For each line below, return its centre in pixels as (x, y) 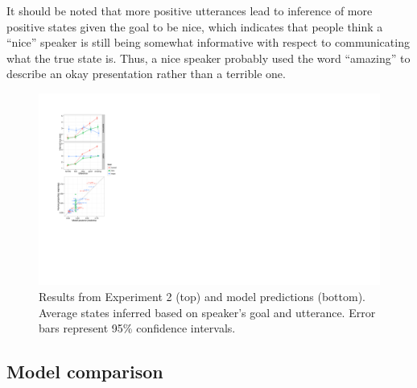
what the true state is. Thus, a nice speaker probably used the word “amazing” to (208, 58)
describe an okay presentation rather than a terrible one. (146, 74)
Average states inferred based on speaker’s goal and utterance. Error (207, 312)
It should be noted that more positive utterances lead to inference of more (190, 10)
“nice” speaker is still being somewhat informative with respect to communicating (208, 42)
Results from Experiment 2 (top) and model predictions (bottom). (202, 297)
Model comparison (85, 371)
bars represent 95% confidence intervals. (137, 328)
